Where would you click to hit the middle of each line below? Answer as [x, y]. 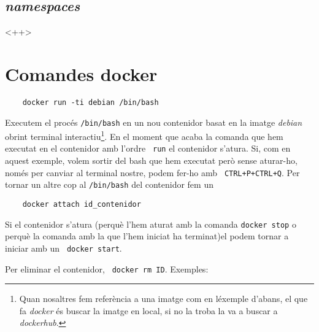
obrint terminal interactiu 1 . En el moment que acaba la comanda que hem [144, 135]
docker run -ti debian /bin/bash [90, 102]
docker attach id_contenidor [82, 205]
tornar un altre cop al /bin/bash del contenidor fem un [109, 184]
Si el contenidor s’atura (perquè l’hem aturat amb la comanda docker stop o [151, 224]
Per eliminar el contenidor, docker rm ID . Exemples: [107, 268]
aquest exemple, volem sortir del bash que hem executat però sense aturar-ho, [151, 160]
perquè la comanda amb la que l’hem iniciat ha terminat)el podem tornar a [147, 236]
